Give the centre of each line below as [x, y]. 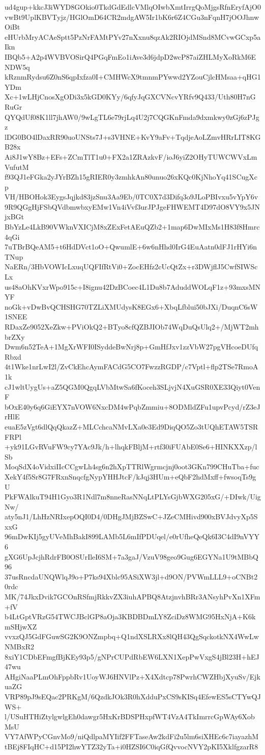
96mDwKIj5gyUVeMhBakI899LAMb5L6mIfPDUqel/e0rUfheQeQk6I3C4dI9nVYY [132, 536]
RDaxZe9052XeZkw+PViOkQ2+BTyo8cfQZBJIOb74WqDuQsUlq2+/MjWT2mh [132, 326]
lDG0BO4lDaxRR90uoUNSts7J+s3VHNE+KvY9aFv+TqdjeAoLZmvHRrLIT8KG [133, 136]
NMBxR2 [19, 646]
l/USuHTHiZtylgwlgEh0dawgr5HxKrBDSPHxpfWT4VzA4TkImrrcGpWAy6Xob [130, 716]
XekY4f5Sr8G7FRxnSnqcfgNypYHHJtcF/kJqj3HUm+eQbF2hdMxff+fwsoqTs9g [130, 476]
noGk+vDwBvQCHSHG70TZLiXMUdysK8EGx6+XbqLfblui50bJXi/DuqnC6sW [131, 306]
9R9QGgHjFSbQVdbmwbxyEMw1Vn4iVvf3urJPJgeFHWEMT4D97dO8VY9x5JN [132, 206]
